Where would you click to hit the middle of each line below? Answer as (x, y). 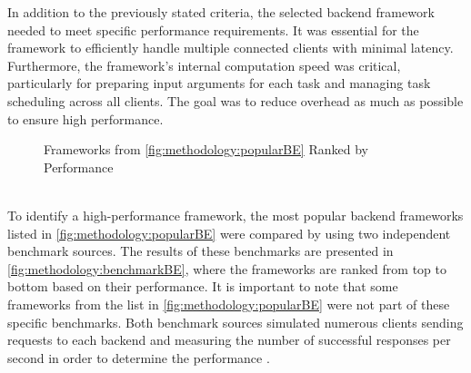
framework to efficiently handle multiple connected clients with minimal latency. (230, 48)
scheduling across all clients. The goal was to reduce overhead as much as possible (235, 100)
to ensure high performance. (85, 118)
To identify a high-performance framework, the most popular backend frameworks (235, 215)
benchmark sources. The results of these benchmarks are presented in (200, 251)
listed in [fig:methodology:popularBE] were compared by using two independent (229, 233)
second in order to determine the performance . (139, 357)
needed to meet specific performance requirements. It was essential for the (213, 29)
